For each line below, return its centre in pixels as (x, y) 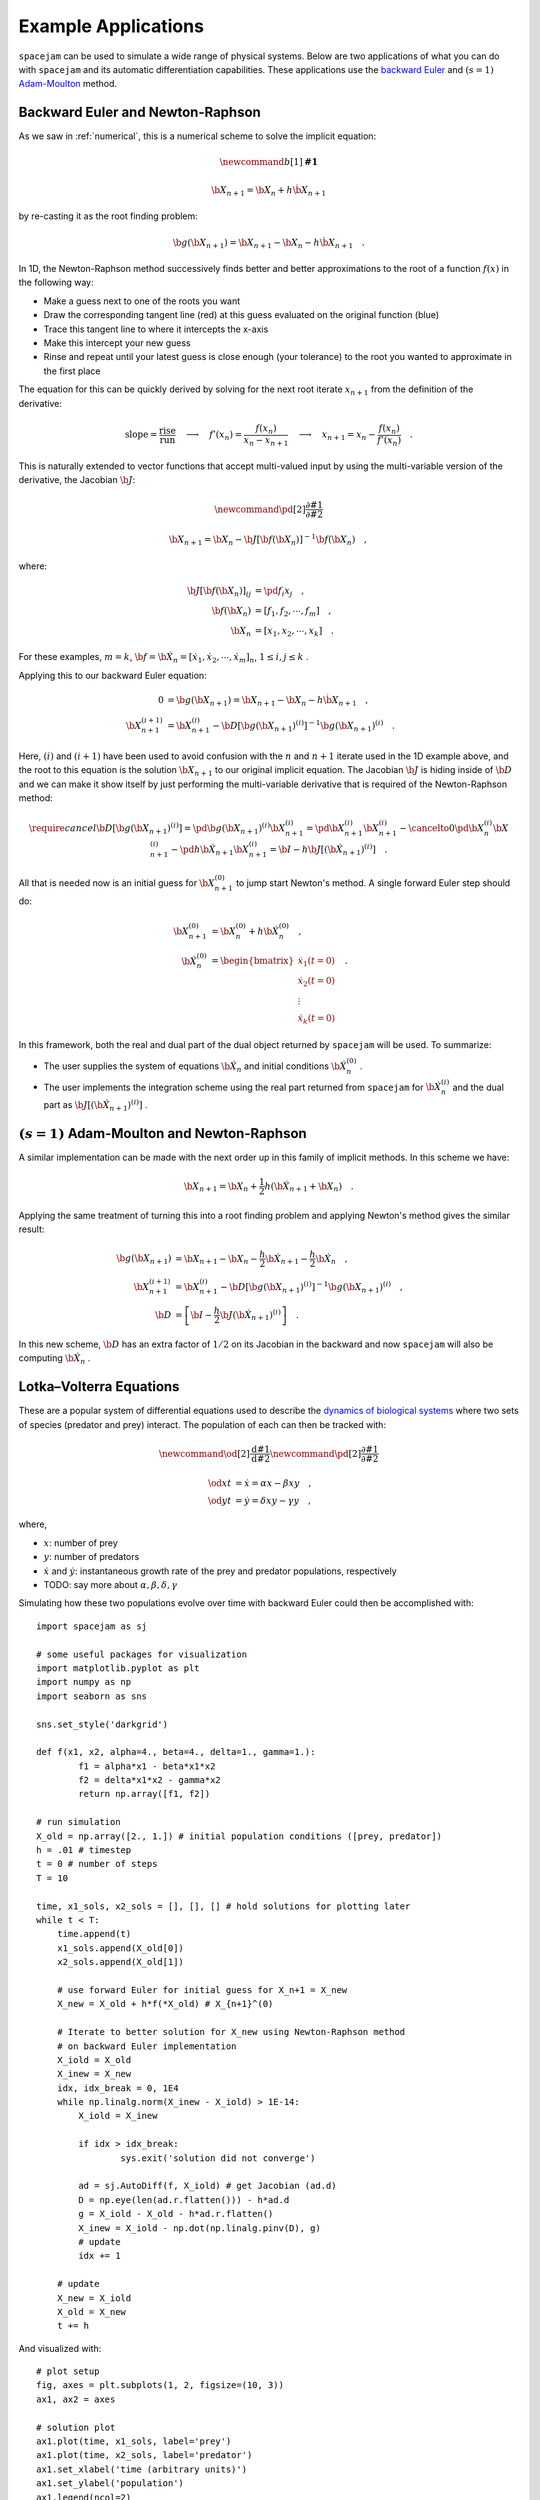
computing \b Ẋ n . (54, 1359)
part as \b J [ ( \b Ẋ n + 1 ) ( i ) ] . (95, 1105)
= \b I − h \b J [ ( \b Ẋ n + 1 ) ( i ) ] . (328, 849)
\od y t (219, 1500)
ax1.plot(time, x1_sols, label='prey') (134, 2441)
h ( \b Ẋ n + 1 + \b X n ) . (309, 1187)
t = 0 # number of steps (97, 1864)
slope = (141, 434)
